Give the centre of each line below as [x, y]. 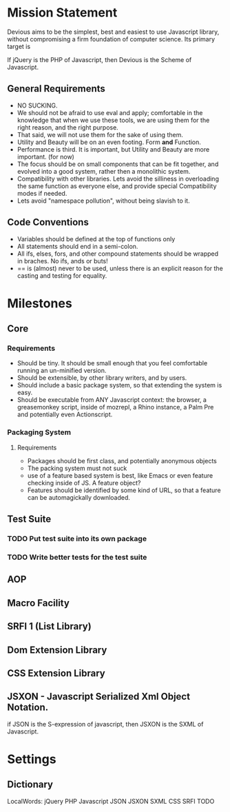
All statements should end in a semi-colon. [77, 246]
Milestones [40, 303]
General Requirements [56, 89]
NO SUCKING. [37, 105]
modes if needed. [42, 193]
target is [19, 46]
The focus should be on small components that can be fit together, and [118, 164]
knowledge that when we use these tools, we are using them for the [113, 120]
